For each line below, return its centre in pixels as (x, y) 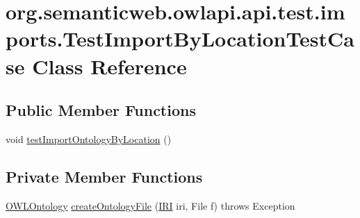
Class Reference (109, 66)
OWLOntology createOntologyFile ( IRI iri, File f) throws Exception (150, 205)
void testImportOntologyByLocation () (89, 139)
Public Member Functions (101, 110)
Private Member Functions (104, 176)
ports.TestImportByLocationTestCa (180, 39)
